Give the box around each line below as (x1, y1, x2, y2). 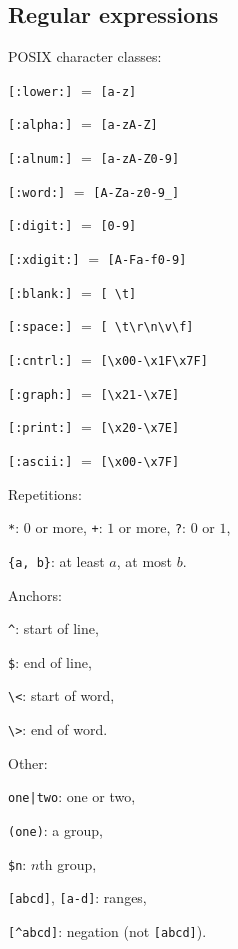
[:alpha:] (8, 118, 73, 133)
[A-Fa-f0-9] (107, 253, 187, 268)
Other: (8, 752, 48, 773)
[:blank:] (8, 286, 73, 301)
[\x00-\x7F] (100, 455, 180, 470)
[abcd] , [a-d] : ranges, (8, 887, 147, 908)
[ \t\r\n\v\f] (100, 320, 194, 335)
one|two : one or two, (8, 786, 136, 807)
